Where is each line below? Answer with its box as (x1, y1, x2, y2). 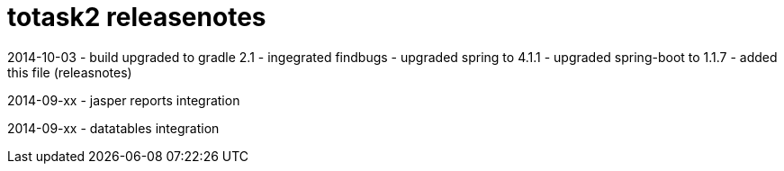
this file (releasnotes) (7, 64, 132, 80)
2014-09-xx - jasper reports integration (7, 92, 240, 108)
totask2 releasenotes (7, 2, 266, 32)
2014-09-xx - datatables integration (7, 120, 220, 136)
